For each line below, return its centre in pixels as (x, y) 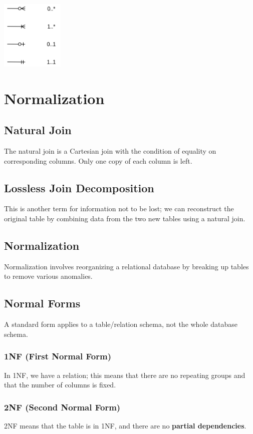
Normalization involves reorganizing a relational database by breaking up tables (126, 266)
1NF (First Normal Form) (58, 356)
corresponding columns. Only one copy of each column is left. (98, 160)
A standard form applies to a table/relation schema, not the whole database (121, 324)
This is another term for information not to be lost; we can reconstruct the (119, 208)
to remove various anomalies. (48, 276)
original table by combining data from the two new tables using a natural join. (125, 219)
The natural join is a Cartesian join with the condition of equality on (110, 151)
